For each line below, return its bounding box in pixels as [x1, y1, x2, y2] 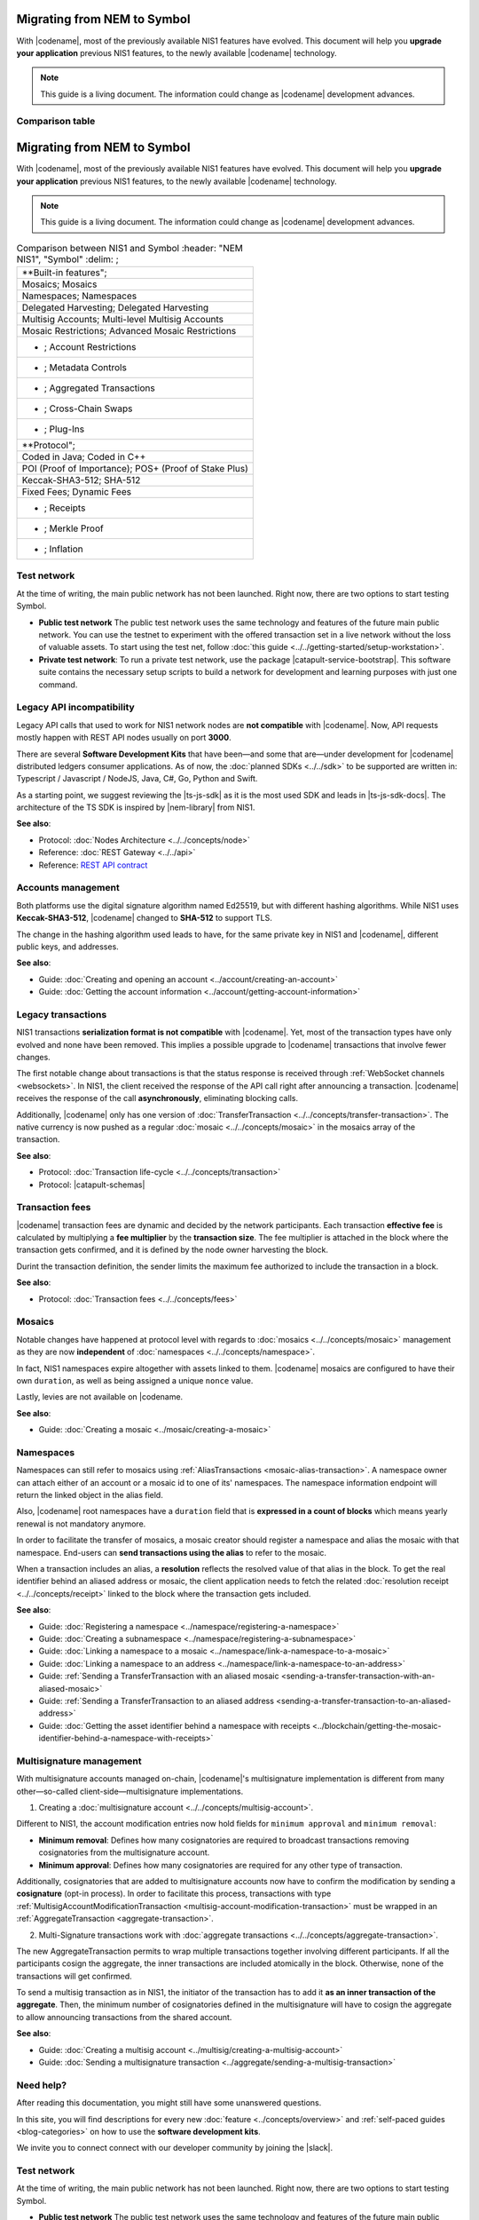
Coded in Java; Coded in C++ [21, 451, 146, 464]
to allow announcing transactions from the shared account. [16, 2011, 232, 2022]
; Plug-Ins [43, 423, 84, 435]
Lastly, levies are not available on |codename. [16, 1391, 184, 1402]
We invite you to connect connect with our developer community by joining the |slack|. [16, 2143, 334, 2153]
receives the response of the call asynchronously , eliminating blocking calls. [16, 1093, 299, 1104]
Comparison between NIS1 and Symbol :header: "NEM [16, 242, 244, 254]
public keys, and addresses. [16, 941, 119, 952]
